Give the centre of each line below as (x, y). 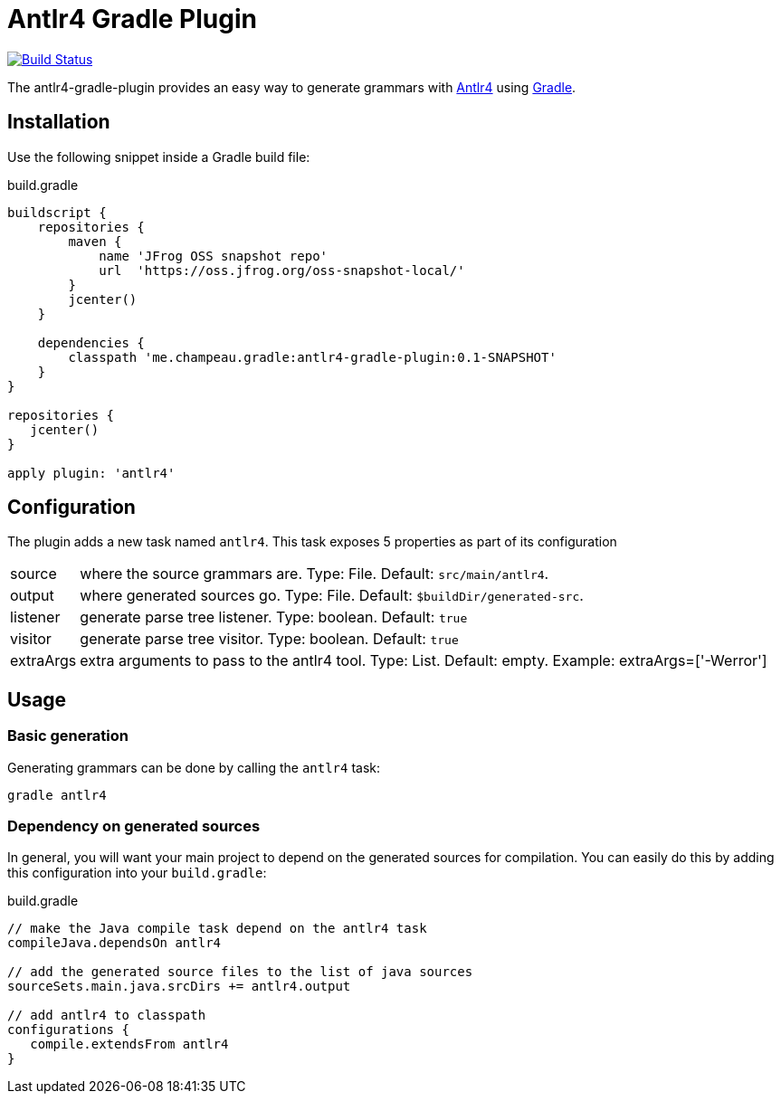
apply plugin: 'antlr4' (91, 473)
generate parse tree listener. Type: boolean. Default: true (274, 617)
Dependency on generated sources (134, 826)
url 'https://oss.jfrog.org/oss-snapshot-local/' (282, 270)
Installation (59, 122)
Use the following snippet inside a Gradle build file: (159, 157)
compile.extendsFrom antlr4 (129, 1044)
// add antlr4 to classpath (107, 1016)
